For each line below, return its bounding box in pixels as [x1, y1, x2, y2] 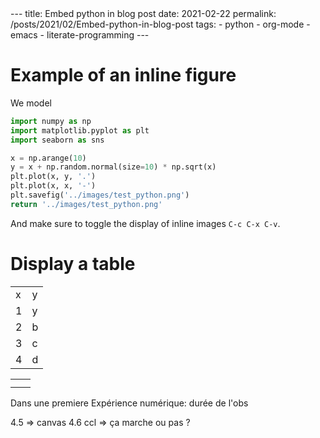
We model [10, 97, 52, 109]
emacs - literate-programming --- [10, 29, 150, 41]
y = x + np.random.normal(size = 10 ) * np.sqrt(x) [10, 162, 217, 172]
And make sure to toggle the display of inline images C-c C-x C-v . [10, 217, 281, 229]
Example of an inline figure [10, 64, 237, 87]
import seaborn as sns [10, 135, 105, 145]
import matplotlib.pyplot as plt [10, 125, 150, 136]
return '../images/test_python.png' [10, 199, 163, 209]
